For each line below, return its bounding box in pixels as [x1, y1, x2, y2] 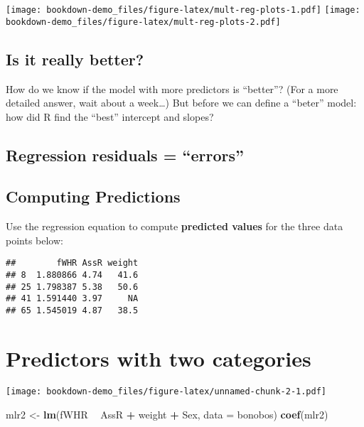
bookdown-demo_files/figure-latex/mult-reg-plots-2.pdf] [6, 16, 281, 27]
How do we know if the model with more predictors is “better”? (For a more [6, 81, 338, 96]
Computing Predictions [6, 185, 181, 207]
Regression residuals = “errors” [6, 144, 245, 166]
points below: [6, 232, 63, 247]
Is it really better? [6, 48, 144, 70]
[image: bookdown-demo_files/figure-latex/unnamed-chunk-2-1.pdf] [6, 386, 327, 396]
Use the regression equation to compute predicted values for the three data [6, 219, 343, 234]
